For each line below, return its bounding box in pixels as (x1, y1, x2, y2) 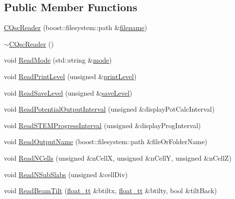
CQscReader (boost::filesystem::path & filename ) (4, 22, 147, 33)
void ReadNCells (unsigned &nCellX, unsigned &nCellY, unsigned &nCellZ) (4, 152, 232, 163)
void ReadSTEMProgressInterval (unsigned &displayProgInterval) (4, 120, 201, 130)
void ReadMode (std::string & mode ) (4, 55, 112, 65)
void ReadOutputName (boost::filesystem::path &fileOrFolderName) (4, 136, 208, 147)
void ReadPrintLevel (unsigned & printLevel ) (4, 71, 137, 81)
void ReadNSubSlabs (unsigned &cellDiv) (4, 169, 128, 179)
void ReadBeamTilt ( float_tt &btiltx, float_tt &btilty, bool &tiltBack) (4, 185, 217, 196)
